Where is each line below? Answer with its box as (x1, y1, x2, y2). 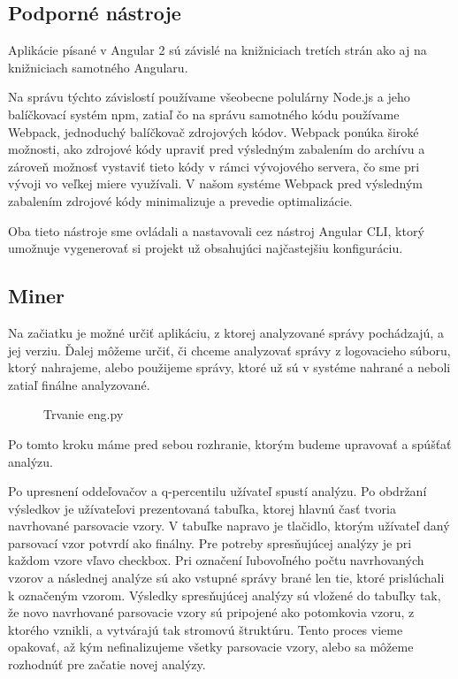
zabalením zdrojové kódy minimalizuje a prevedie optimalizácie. (8, 191, 353, 210)
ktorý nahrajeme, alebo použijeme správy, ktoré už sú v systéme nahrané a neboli (8, 358, 451, 377)
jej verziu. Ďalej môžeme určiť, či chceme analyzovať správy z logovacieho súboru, (8, 340, 451, 359)
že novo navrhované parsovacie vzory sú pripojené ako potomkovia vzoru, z (8, 603, 415, 622)
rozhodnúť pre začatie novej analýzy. (8, 655, 206, 674)
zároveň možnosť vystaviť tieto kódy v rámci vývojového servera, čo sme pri (8, 156, 420, 175)
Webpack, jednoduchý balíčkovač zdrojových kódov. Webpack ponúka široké (8, 122, 419, 141)
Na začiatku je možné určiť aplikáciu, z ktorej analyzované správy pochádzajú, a (8, 323, 444, 341)
